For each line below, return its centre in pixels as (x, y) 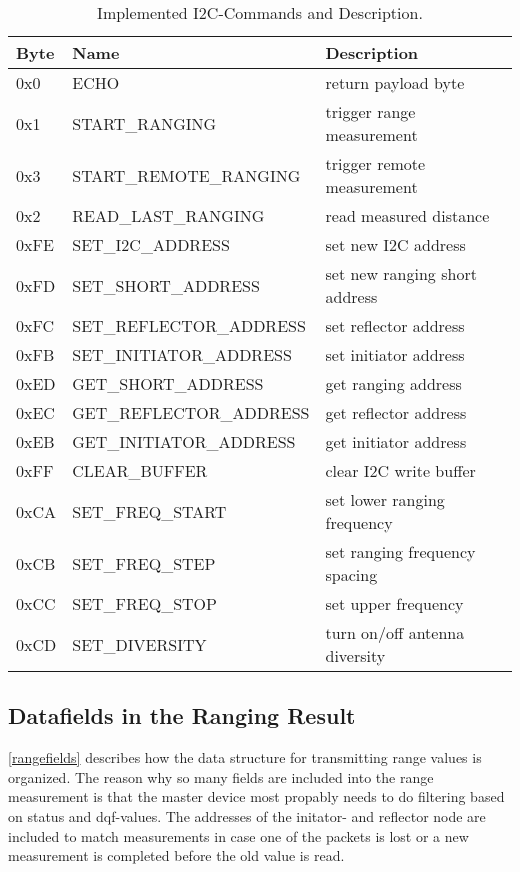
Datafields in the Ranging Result (182, 715)
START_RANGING (144, 123)
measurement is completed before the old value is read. (176, 855)
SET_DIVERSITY (139, 644)
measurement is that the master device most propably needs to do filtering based (256, 796)
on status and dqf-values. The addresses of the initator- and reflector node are (247, 815)
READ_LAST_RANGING (168, 215)
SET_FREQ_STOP (144, 603)
